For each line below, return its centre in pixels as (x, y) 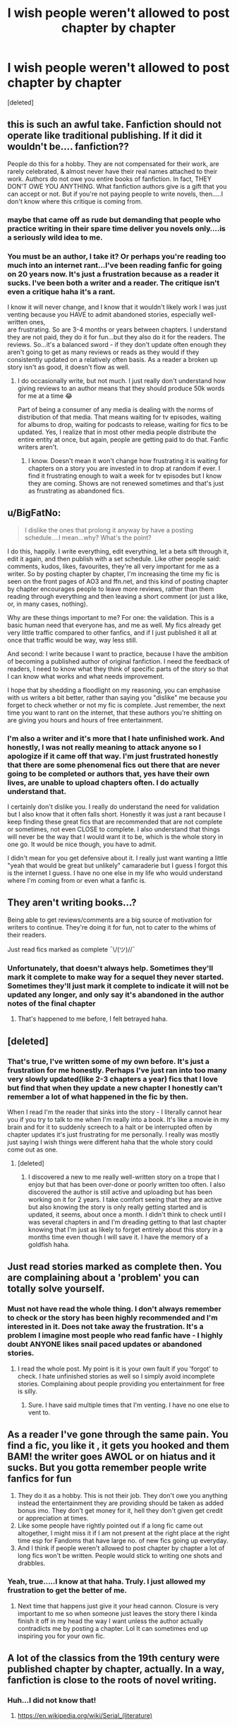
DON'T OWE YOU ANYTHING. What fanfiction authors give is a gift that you (117, 186)
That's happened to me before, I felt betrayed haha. (92, 1019)
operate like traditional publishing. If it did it (105, 136)
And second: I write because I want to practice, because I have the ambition (118, 654)
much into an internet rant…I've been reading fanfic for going (115, 265)
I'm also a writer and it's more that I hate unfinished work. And (116, 738)
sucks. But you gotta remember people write (107, 1467)
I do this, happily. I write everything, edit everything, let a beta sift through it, (118, 551)
